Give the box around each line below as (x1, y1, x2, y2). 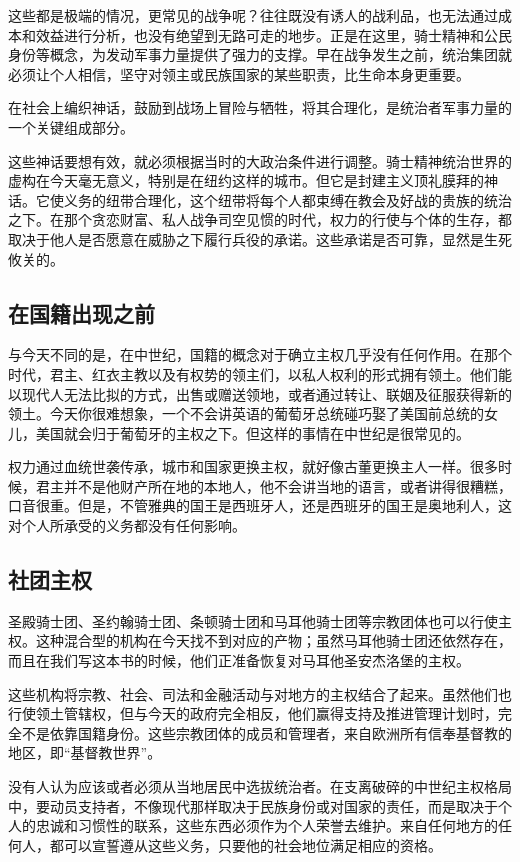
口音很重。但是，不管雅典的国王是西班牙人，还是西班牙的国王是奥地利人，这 (8, 495, 512, 516)
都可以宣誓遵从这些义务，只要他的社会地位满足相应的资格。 (49, 834, 442, 855)
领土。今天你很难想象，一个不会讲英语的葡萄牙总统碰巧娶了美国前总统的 (8, 403, 484, 424)
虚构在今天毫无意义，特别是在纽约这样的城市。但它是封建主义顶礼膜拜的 (8, 170, 484, 191)
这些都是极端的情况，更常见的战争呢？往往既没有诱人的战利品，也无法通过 (8, 5, 498, 25)
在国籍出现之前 (8, 297, 155, 328)
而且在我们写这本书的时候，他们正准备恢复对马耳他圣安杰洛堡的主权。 (8, 650, 470, 671)
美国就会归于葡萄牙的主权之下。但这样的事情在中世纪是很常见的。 (35, 422, 470, 443)
